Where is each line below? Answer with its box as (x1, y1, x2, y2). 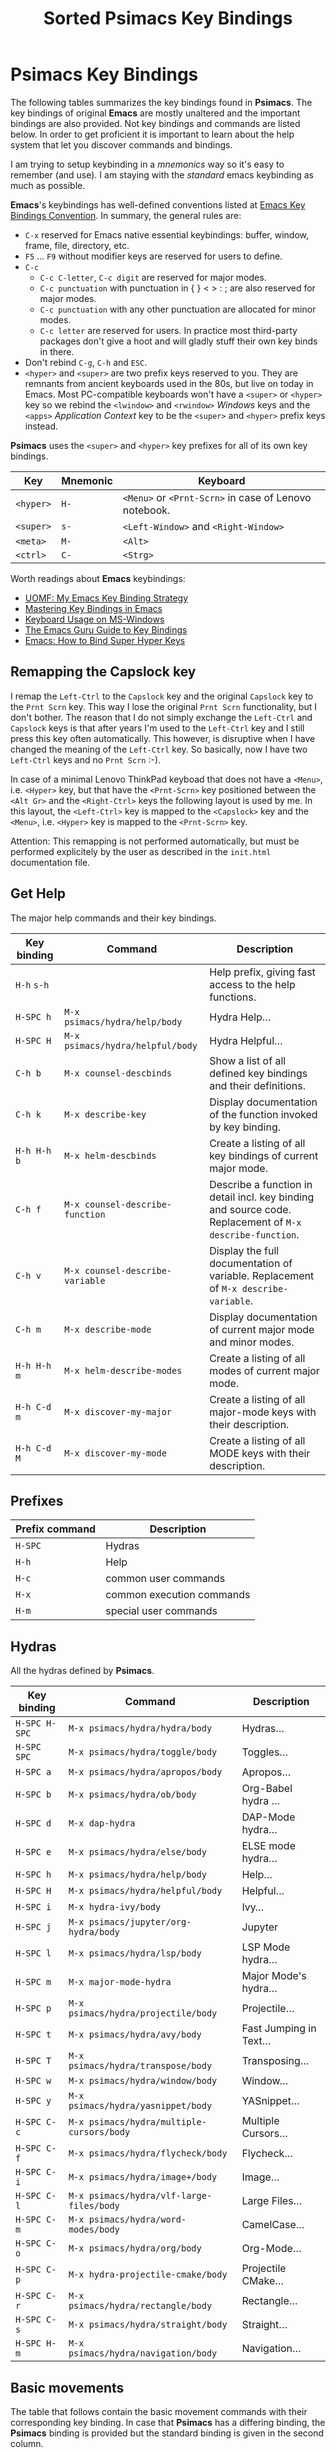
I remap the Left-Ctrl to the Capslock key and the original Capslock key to (10, 690, 314, 702)
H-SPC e (15, 1847, 52, 1858)
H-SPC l (15, 1948, 52, 1959)
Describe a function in (209, 1177, 313, 1191)
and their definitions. (209, 1078, 307, 1092)
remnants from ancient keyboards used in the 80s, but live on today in (24, 377, 314, 389)
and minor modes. (209, 1335, 295, 1349)
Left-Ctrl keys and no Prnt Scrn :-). (10, 753, 162, 766)
